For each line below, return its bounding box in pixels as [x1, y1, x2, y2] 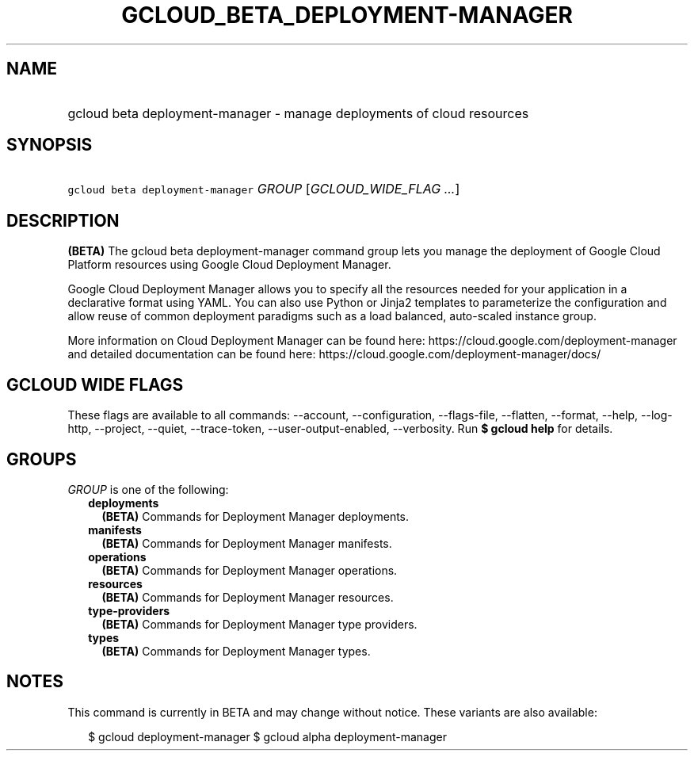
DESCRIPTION [6, 210, 120, 231]
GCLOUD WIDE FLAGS [6, 374, 184, 395]
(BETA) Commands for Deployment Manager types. [101, 644, 371, 658]
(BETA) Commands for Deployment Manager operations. [101, 563, 398, 577]
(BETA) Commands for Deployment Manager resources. [101, 590, 394, 604]
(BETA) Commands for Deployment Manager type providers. [101, 617, 418, 631]
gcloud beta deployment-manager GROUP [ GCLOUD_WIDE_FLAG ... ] [67, 181, 460, 197]
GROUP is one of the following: [67, 482, 229, 496]
